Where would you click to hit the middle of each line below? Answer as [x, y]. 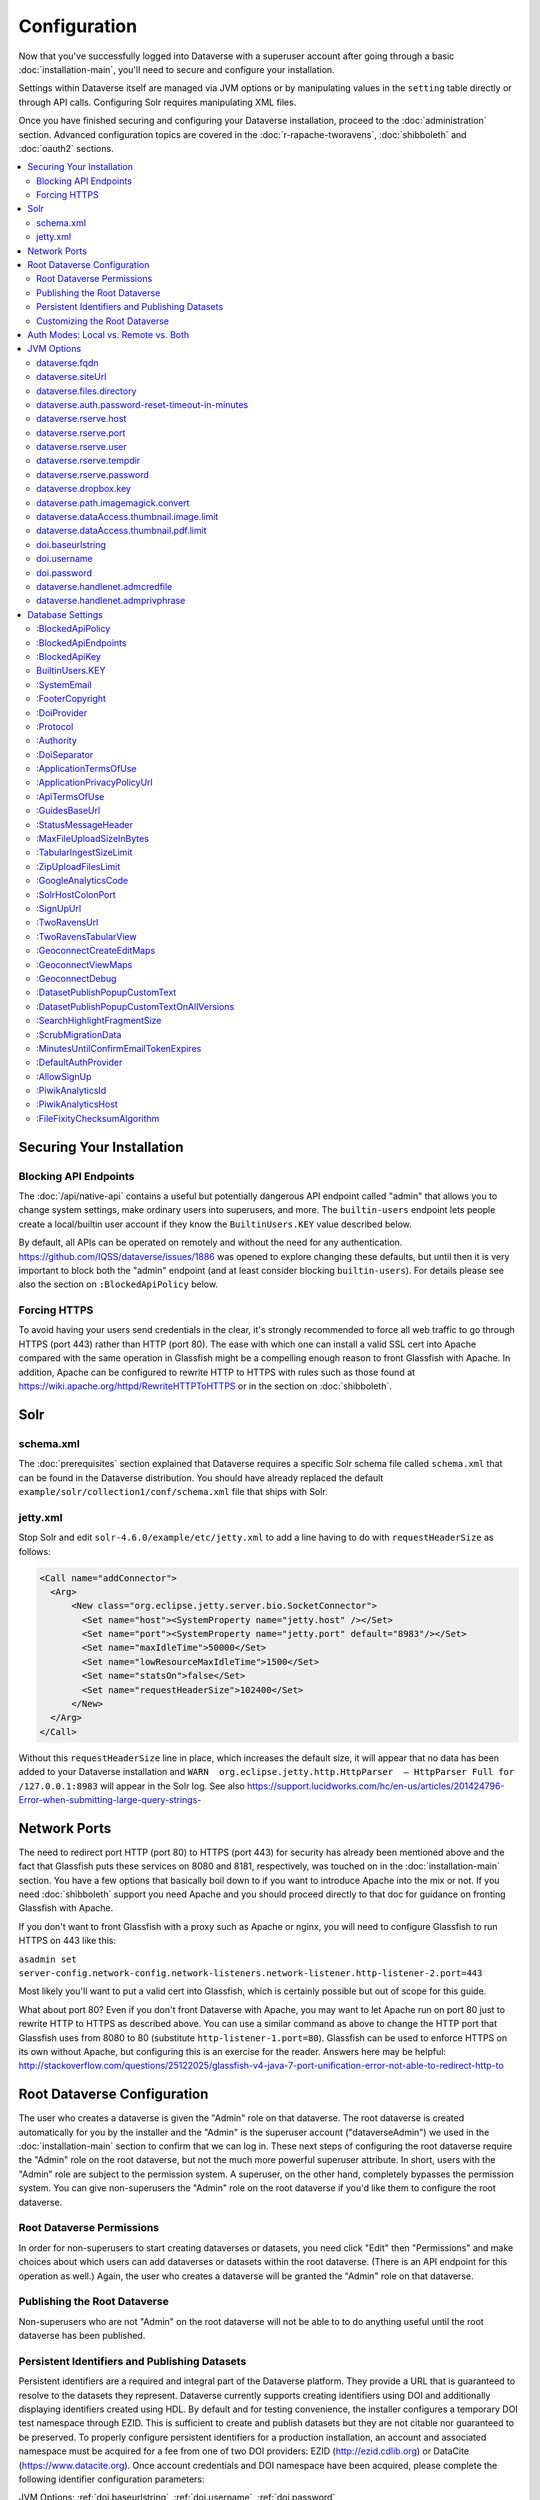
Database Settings [65, 614]
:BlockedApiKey [69, 656]
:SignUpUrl [59, 908]
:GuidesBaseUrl [68, 811]
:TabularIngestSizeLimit [84, 852]
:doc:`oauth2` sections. [66, 148]
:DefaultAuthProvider [79, 1062]
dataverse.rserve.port [81, 432]
